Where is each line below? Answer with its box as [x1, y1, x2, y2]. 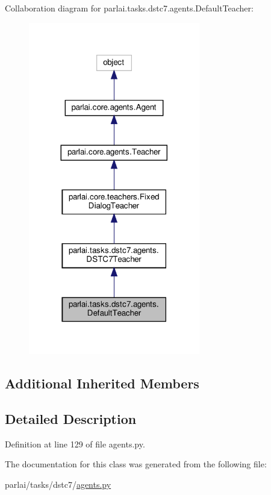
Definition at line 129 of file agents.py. [5, 437, 145, 450]
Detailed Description [5, 409, 137, 428]
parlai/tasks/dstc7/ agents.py [5, 478, 111, 490]
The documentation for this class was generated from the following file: [5, 458, 267, 470]
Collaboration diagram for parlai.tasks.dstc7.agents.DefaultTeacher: [5, 2, 254, 14]
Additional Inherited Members [5, 374, 199, 393]
